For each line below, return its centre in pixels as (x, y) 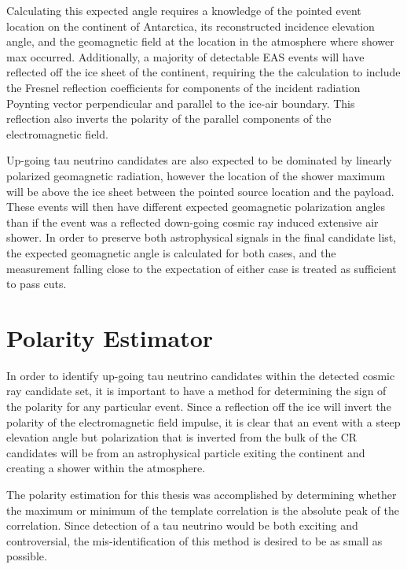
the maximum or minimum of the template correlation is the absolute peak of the (203, 510)
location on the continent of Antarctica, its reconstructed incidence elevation (191, 26)
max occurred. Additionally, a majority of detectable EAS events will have (185, 56)
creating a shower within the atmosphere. (106, 468)
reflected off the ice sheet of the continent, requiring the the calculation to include (203, 72)
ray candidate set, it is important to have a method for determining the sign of (196, 391)
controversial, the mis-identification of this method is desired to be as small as (194, 540)
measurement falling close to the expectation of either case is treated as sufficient (202, 268)
